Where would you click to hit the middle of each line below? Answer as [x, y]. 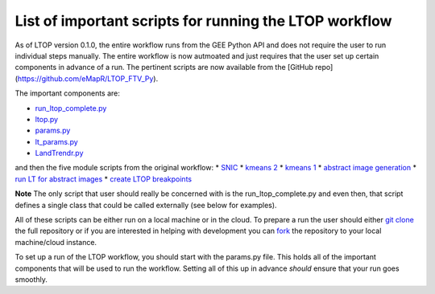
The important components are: [68, 93]
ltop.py [47, 119]
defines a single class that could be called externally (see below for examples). [146, 205]
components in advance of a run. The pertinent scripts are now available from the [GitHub [164, 67]
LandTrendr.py [59, 153]
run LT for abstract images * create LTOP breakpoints [104, 179]
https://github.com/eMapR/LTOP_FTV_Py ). [88, 78]
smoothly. [31, 279]
